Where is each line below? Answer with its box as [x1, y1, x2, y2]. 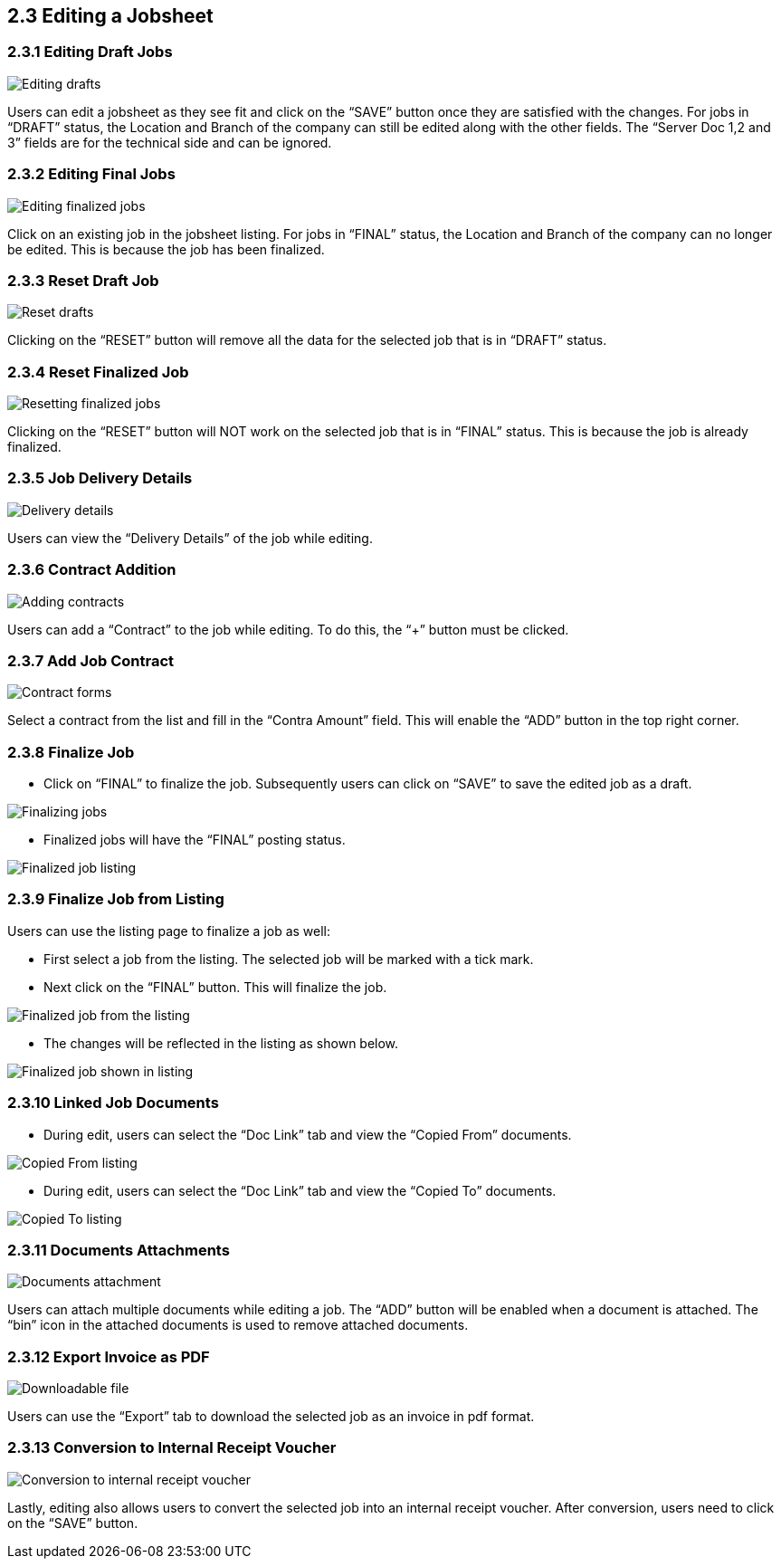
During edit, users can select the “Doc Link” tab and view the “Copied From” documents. [43, 1126, 572, 1142]
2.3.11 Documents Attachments [7, 1240, 230, 1259]
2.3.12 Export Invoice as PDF [7, 1347, 210, 1366]
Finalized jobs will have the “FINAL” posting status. [43, 832, 346, 848]
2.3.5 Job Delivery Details [7, 469, 193, 488]
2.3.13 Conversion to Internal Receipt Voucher [7, 1438, 337, 1457]
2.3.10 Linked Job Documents [7, 1093, 219, 1112]
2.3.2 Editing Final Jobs [7, 165, 176, 184]
